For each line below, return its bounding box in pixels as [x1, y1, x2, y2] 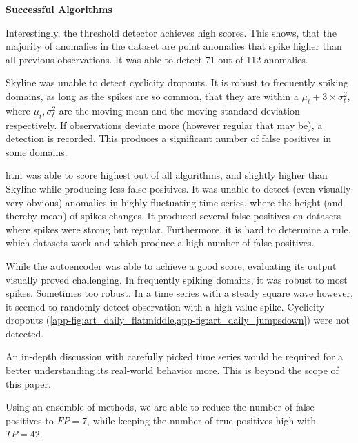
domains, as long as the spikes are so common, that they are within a [6, 88, 299, 103]
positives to [6, 413, 54, 427]
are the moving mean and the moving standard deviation [59, 103, 300, 117]
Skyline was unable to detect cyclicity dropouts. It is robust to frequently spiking [6, 75, 349, 90]
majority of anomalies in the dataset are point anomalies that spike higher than [6, 39, 342, 53]
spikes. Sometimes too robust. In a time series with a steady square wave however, [6, 286, 353, 300]
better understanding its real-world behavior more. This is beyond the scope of [6, 363, 339, 377]
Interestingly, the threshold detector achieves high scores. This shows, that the [6, 25, 337, 39]
